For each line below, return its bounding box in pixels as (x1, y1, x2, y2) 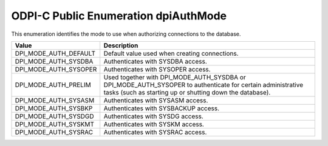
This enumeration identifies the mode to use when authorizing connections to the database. (11, 30, 241, 38)
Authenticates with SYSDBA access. (103, 57, 208, 65)
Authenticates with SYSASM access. (103, 96, 208, 104)
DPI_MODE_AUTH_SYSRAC (15, 128, 94, 136)
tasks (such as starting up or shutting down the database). (103, 88, 271, 96)
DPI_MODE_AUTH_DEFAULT (15, 49, 96, 58)
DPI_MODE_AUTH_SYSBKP (15, 104, 93, 112)
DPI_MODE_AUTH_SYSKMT (15, 120, 94, 128)
